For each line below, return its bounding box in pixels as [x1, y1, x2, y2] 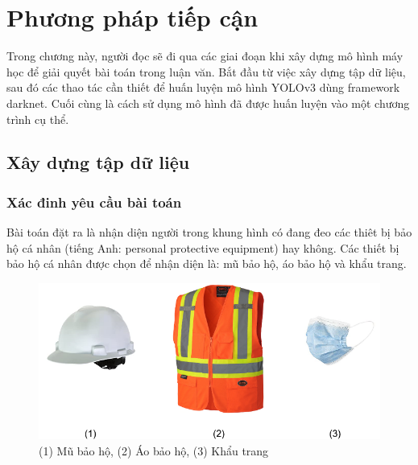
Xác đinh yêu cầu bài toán [6, 191, 182, 212]
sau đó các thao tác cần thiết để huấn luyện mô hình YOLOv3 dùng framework [6, 79, 400, 96]
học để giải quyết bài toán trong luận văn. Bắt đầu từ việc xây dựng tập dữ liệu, [6, 63, 406, 80]
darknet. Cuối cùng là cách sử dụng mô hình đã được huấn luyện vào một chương [6, 94, 410, 111]
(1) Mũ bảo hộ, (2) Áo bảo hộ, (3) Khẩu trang [39, 442, 269, 459]
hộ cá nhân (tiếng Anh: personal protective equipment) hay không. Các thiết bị [6, 239, 399, 256]
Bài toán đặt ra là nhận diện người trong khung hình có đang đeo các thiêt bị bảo [6, 224, 412, 241]
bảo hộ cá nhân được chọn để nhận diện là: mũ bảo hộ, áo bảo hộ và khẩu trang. [6, 255, 407, 272]
